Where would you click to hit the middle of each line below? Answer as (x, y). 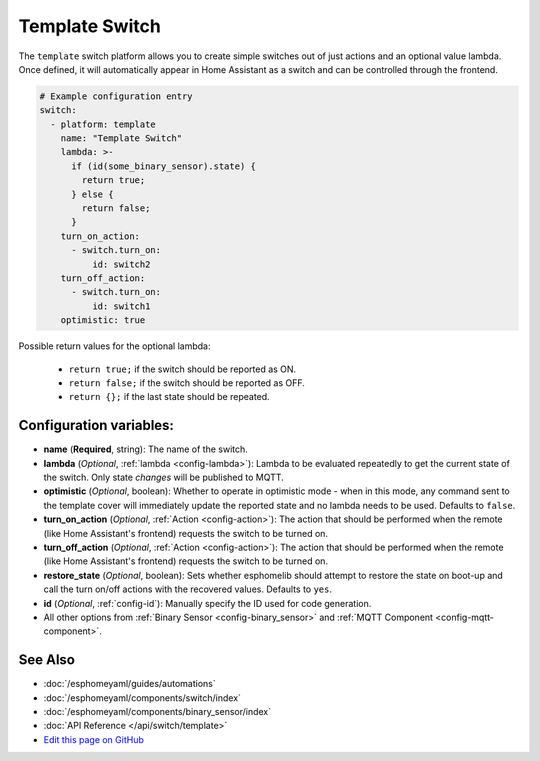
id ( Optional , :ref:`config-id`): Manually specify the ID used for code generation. (207, 603)
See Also (46, 660)
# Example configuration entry (116, 96)
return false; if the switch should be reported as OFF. (186, 382)
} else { (92, 194)
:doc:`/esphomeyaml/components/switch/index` (142, 697)
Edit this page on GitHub (94, 739)
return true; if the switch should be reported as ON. (182, 369)
